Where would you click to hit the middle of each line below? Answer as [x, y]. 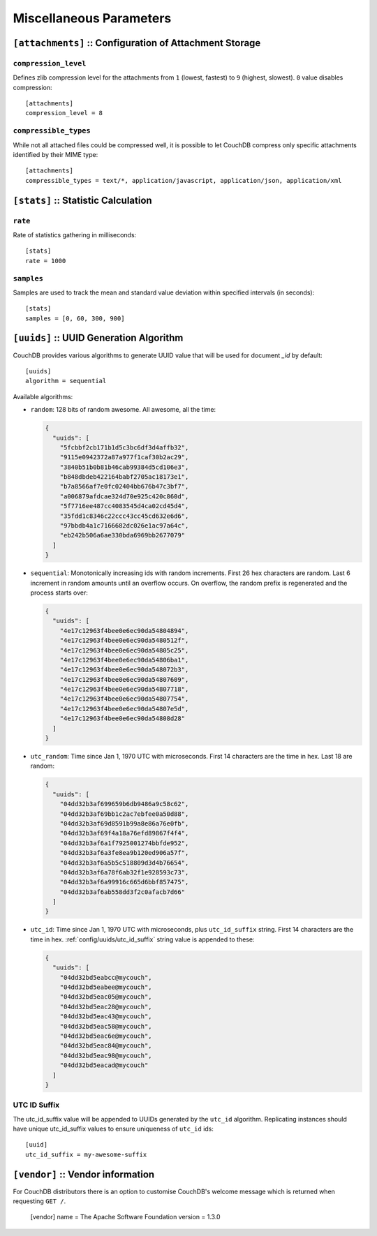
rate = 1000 [46, 261]
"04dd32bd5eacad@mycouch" [104, 1065]
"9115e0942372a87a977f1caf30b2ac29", [124, 457]
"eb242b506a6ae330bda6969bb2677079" [122, 535]
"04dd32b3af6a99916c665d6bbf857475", [124, 882]
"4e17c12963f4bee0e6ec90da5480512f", [124, 641]
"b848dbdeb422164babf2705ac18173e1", [124, 477]
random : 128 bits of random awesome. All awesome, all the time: [123, 410]
